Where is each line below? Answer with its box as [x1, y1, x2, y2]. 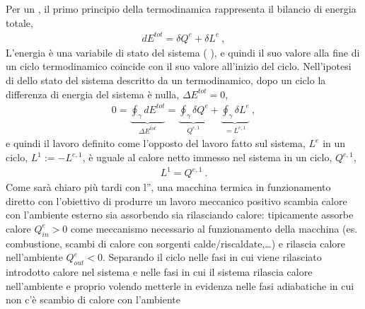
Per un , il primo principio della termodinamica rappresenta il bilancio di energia [6, 1, 357, 16]
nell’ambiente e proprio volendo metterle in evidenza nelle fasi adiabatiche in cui [6, 278, 354, 293]
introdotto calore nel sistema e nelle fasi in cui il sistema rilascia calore [6, 264, 313, 279]
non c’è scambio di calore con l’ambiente [6, 292, 181, 307]
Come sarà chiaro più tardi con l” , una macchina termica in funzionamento [6, 180, 331, 194]
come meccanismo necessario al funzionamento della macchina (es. [70, 221, 358, 235]
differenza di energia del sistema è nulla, [6, 86, 180, 101]
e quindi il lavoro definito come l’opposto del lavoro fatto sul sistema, [6, 136, 306, 151]
